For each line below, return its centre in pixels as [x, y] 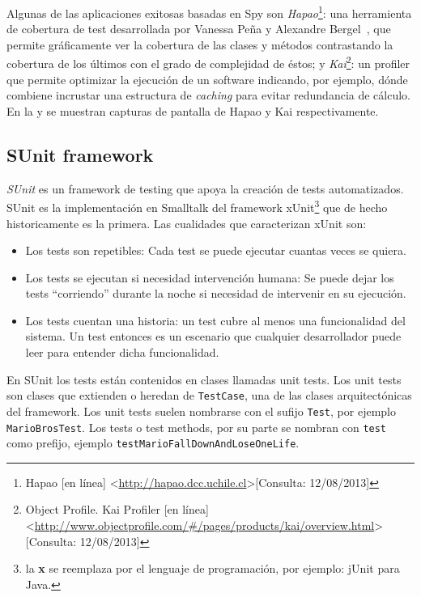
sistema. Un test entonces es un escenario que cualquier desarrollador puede [213, 336]
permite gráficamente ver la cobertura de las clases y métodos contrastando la [200, 44]
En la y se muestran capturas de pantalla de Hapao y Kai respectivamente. [193, 110]
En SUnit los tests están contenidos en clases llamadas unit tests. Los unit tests [204, 379]
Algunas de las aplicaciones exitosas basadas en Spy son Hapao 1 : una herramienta [209, 12]
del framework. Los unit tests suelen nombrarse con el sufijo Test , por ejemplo [201, 411]
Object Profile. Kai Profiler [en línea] [117, 509]
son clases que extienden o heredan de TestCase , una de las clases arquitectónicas [209, 395]
